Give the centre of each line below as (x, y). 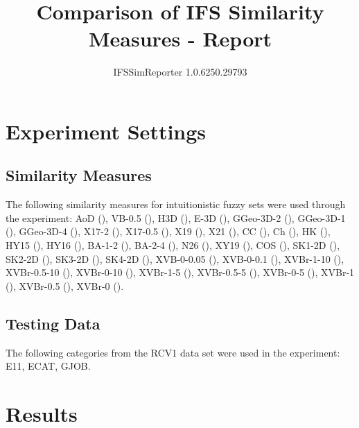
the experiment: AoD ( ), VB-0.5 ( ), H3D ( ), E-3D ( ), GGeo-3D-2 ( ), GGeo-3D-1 (176, 217)
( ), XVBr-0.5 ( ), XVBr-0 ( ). (65, 285)
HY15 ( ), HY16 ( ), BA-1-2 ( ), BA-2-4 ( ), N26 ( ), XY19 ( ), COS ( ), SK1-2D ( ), (173, 245)
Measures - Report (180, 38)
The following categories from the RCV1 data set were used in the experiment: (173, 352)
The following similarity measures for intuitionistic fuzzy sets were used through (176, 204)
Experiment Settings (106, 131)
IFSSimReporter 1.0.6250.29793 (180, 72)
